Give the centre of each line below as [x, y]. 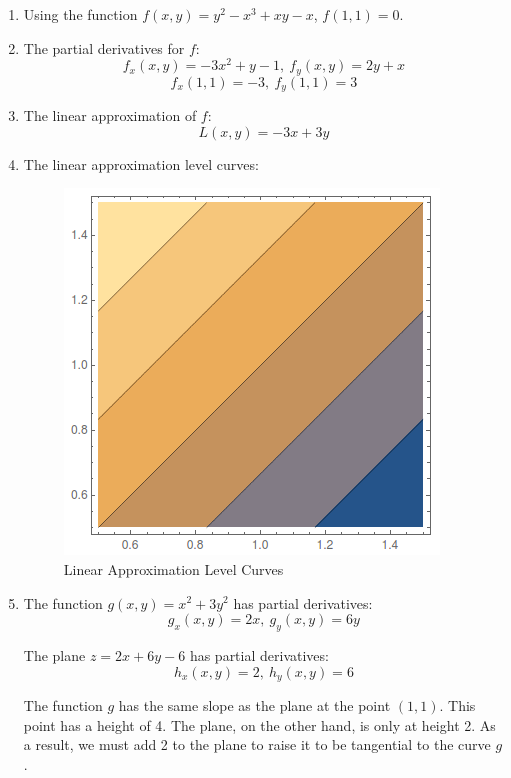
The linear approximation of [110, 115]
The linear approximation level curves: [141, 163]
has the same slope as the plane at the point [254, 704]
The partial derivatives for [104, 47]
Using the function [80, 14]
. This [457, 704]
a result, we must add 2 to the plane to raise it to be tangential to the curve [257, 744]
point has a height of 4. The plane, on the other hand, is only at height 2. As [259, 724]
